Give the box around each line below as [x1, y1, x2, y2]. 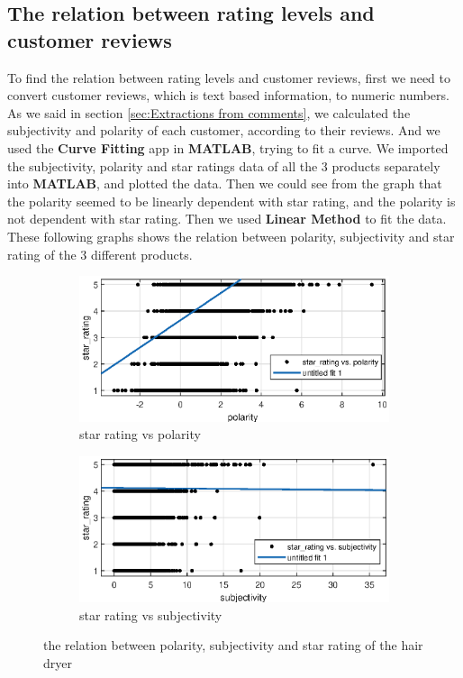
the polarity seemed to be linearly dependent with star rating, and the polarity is [7, 191, 456, 210]
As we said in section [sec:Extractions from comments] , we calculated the [7, 103, 411, 122]
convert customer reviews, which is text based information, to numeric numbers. [7, 86, 449, 105]
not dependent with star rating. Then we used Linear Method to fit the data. [7, 209, 447, 228]
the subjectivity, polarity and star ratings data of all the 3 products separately [7, 156, 440, 175]
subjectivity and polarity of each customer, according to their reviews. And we [7, 121, 440, 140]
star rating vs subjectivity [79, 605, 222, 624]
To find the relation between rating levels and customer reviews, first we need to [7, 68, 451, 87]
